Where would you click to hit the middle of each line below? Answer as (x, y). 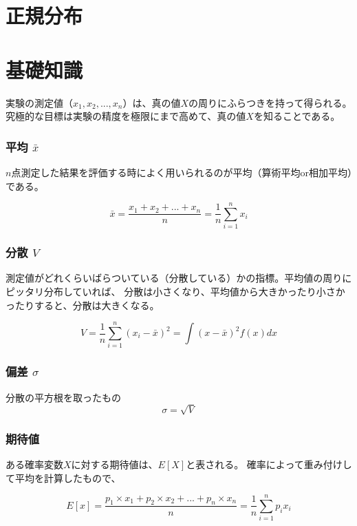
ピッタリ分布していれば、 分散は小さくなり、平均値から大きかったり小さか (175, 292)
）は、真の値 (152, 102)
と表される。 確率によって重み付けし (269, 464)
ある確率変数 (34, 464)
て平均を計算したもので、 (63, 477)
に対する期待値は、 (115, 464)
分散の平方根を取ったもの (63, 397)
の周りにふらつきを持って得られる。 (270, 102)
